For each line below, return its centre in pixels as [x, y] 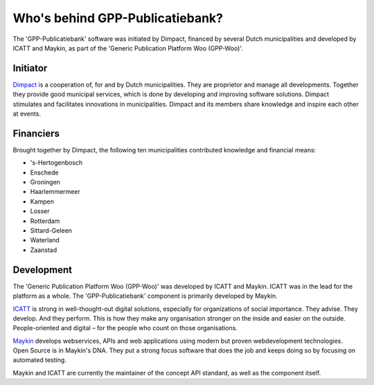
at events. [27, 114]
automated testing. [40, 360]
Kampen [42, 202]
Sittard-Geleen [51, 231]
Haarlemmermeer [55, 192]
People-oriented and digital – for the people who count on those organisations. [125, 328]
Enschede [44, 172]
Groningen [45, 182]
